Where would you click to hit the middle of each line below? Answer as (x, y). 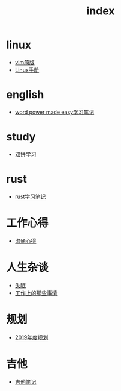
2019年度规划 (31, 337)
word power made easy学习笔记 (55, 112)
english (25, 95)
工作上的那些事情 (36, 293)
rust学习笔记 (30, 196)
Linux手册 (27, 70)
